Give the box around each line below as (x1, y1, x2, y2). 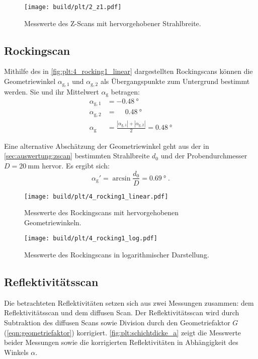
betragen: (111, 86, 140, 97)
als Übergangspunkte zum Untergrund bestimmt (100, 76, 250, 86)
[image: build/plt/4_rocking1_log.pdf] (24, 235, 157, 242)
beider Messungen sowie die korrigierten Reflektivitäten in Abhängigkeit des (4, 337, 238, 347)
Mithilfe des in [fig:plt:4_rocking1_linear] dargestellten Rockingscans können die (4, 66, 253, 76)
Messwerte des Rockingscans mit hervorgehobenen (24, 207, 179, 218)
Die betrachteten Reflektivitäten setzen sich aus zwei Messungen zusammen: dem (4, 297, 254, 308)
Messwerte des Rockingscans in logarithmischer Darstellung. (24, 249, 209, 260)
